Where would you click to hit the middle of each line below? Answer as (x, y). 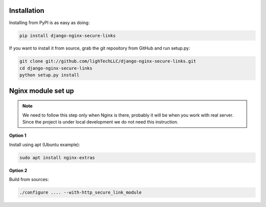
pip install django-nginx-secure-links (67, 35)
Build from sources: (29, 179)
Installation (27, 11)
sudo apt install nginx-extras (57, 158)
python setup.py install (50, 75)
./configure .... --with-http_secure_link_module (81, 192)
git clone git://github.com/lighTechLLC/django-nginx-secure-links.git (108, 61)
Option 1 (18, 136)
